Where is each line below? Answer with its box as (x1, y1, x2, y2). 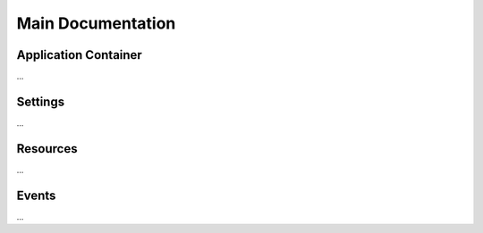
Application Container (16, 47, 142, 62)
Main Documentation (16, 13, 176, 33)
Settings (16, 94, 65, 109)
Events (16, 187, 56, 203)
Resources (16, 141, 78, 156)
